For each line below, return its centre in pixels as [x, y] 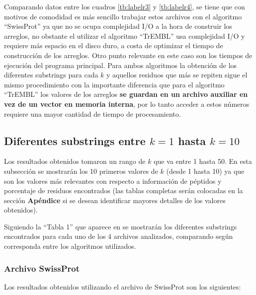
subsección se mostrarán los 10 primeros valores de [81, 171]
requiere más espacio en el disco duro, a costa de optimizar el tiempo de [114, 45]
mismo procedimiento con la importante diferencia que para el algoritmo [114, 84]
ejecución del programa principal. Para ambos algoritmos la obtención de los [121, 65]
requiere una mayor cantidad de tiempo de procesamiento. [92, 113]
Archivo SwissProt [42, 268]
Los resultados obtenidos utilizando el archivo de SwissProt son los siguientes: [123, 286]
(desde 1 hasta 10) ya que [205, 171]
